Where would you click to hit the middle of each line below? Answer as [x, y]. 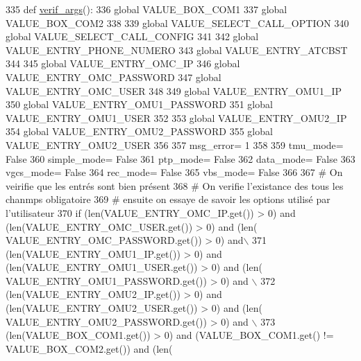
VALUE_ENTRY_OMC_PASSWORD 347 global [114, 77]
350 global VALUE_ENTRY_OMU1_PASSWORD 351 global [139, 104]
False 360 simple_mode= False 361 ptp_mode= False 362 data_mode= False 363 [180, 158]
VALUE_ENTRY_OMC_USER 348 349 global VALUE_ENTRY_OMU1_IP [174, 90]
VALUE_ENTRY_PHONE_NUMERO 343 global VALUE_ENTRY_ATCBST [177, 50]
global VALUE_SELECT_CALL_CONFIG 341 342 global [132, 36]
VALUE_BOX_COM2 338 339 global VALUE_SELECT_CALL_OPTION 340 [177, 23]
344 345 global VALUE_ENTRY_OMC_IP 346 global [123, 63]
